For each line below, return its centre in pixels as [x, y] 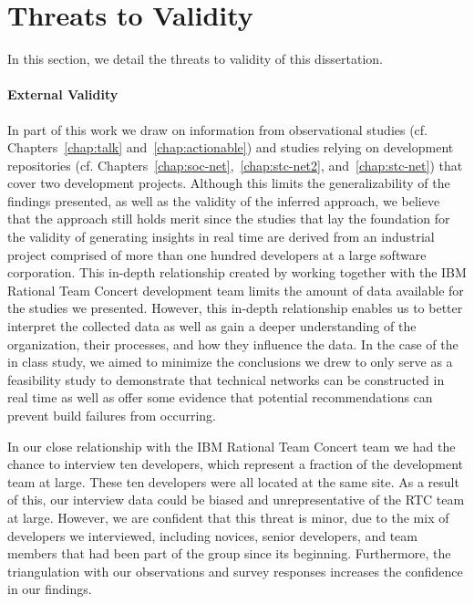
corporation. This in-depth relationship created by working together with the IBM [237, 272]
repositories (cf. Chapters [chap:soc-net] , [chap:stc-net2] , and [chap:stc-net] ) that [235, 165]
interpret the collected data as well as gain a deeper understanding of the [212, 326]
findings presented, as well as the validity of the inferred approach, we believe [224, 200]
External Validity [63, 94]
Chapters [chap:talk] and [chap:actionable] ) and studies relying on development [231, 147]
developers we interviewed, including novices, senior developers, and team [213, 535]
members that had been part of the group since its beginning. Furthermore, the [229, 553]
